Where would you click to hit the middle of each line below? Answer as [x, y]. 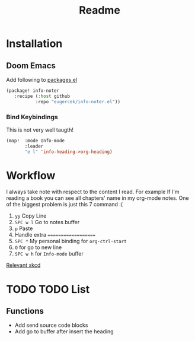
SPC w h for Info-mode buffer [49, 254]
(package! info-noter [33, 91]
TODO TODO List [48, 289]
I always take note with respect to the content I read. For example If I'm [93, 192]
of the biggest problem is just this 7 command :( [65, 205]
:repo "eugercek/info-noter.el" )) [78, 101]
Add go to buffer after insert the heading [64, 332]
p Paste [24, 228]
